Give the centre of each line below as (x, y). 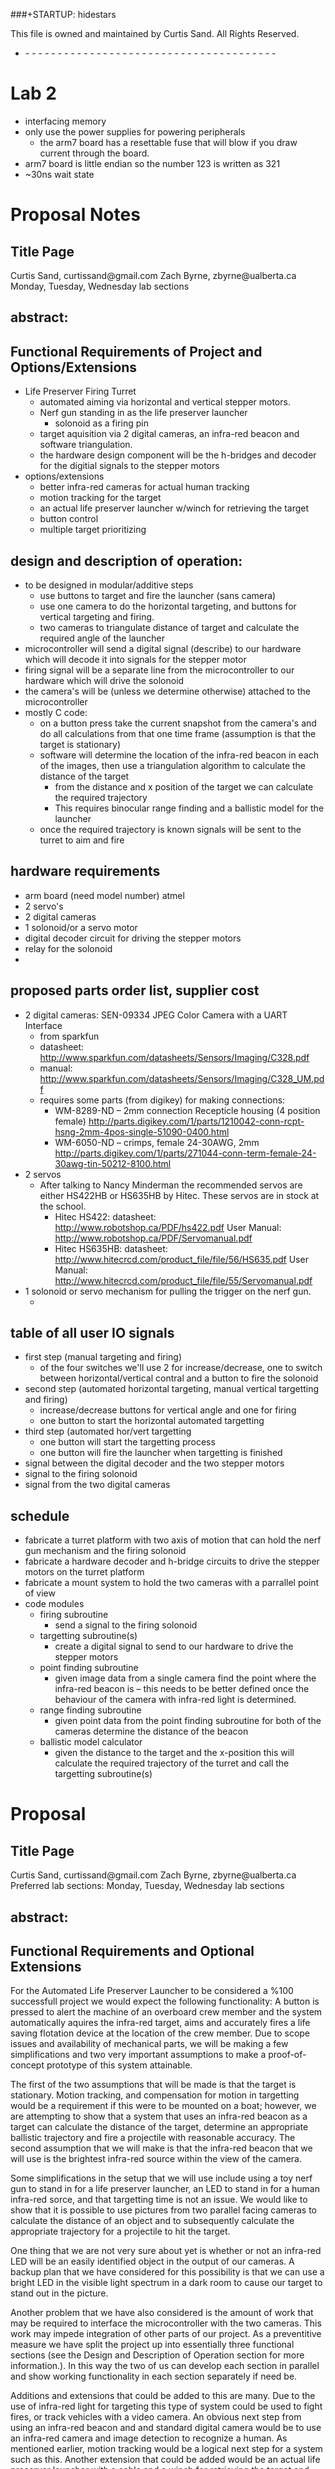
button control (69, 519)
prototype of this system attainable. (119, 2065)
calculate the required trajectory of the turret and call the (172, 1763)
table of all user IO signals (92, 1332)
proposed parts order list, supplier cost (135, 990)
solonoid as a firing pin (101, 423)
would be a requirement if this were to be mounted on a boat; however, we (163, 2106)
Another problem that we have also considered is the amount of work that (162, 2313)
